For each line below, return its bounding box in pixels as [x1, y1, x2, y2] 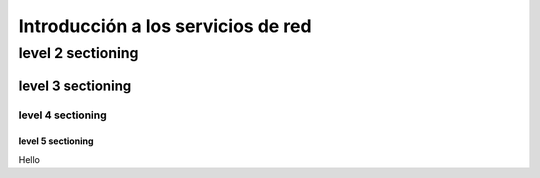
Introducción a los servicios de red [18, 15, 312, 37]
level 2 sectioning [18, 44, 139, 62]
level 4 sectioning [18, 108, 107, 122]
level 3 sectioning [18, 77, 132, 94]
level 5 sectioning [18, 135, 94, 147]
